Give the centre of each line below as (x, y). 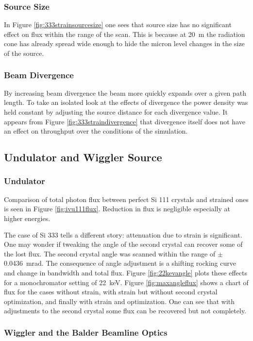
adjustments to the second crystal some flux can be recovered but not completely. (125, 311)
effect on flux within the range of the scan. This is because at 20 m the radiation (125, 34)
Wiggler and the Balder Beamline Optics (86, 332)
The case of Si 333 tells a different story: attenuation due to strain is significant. (123, 234)
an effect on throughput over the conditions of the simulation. (96, 131)
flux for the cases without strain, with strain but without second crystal (111, 292)
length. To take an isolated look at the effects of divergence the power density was (126, 102)
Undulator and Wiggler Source (83, 157)
